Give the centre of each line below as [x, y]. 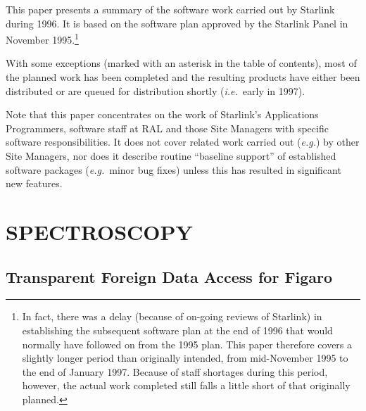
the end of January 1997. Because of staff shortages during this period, [175, 371]
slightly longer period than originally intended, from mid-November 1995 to [185, 358]
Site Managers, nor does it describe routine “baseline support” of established [171, 156]
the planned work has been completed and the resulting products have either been [183, 77]
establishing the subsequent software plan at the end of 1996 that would [177, 330]
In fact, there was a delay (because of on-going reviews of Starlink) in [172, 316]
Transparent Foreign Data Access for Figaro [169, 276]
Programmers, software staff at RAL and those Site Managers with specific [167, 128]
